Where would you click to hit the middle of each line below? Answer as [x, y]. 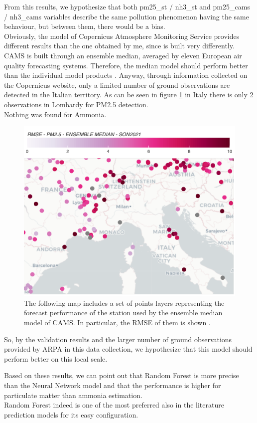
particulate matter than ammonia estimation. [73, 395]
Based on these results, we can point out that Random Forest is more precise [122, 375]
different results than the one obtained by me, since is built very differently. [119, 46]
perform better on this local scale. [56, 358]
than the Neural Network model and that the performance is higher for [113, 385]
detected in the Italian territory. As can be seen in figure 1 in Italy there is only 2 [129, 95]
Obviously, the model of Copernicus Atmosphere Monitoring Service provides [122, 36]
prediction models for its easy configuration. [71, 414]
